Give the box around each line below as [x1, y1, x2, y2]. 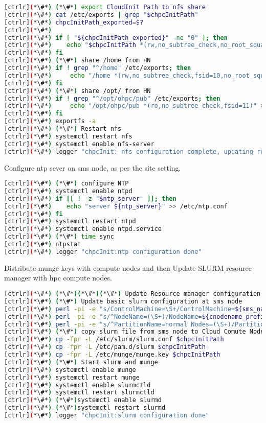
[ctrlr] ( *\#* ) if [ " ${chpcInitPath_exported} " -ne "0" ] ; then [4, 34, 228, 41]
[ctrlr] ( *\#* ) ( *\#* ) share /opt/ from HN [4, 87, 151, 95]
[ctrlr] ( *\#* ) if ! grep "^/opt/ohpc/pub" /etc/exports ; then [4, 95, 220, 102]
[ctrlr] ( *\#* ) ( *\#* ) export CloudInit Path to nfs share [4, 4, 206, 11]
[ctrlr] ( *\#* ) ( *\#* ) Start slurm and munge [4, 358, 158, 366]
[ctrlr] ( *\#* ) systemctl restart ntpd [4, 218, 136, 225]
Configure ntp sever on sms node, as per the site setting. [4, 162, 181, 173]
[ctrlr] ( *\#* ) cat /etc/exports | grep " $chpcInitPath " [4, 11, 198, 18]
